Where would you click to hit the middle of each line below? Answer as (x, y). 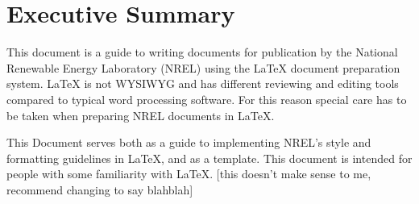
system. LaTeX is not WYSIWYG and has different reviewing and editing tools (203, 83)
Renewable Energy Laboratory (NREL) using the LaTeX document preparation (203, 67)
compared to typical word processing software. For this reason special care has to (207, 99)
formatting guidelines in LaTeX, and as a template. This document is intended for (209, 158)
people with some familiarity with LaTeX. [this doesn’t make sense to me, (189, 174)
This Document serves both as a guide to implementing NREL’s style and (189, 142)
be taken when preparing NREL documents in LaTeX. (141, 115)
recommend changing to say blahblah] (100, 189)
